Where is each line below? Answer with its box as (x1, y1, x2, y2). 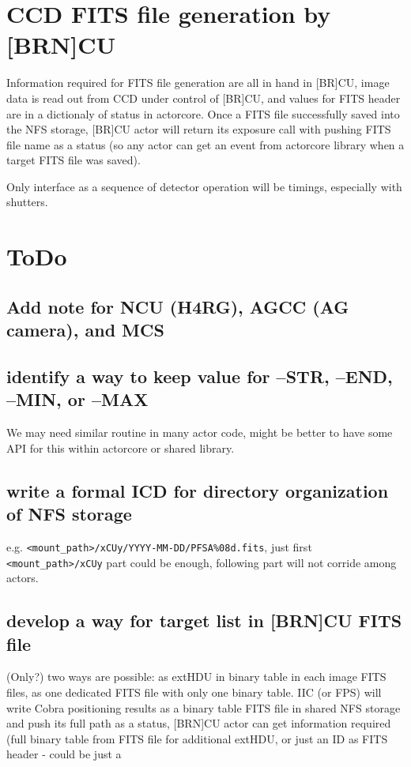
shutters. (6, 194, 48, 210)
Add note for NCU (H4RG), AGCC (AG (6, 294, 349, 318)
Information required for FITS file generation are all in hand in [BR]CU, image (6, 74, 390, 91)
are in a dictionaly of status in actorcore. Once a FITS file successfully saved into (6, 105, 400, 122)
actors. (6, 570, 39, 586)
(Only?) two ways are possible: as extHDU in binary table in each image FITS (6, 668, 386, 685)
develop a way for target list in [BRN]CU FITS (6, 608, 402, 633)
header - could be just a (6, 746, 122, 762)
